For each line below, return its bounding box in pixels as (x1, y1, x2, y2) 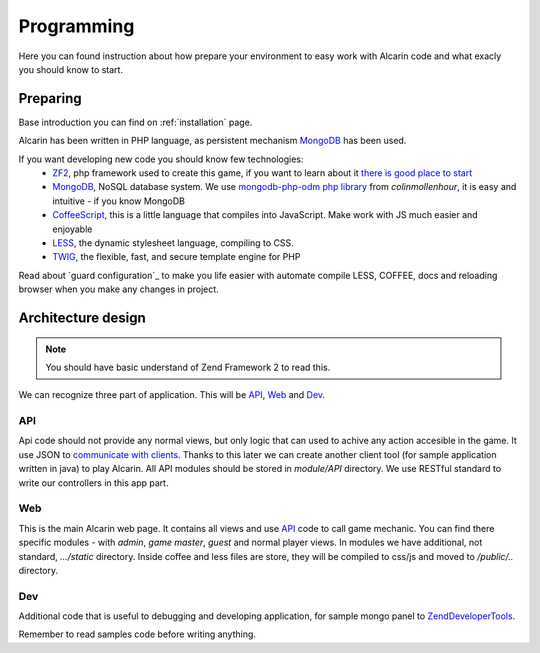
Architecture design (18, 309, 147, 326)
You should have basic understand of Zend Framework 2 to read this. (45, 361, 331, 373)
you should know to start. (18, 63, 124, 75)
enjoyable (52, 223, 93, 235)
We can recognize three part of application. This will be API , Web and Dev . (18, 389, 325, 401)
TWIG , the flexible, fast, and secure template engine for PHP (52, 251, 301, 263)
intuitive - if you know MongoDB (52, 195, 185, 207)
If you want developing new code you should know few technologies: (18, 153, 304, 165)
